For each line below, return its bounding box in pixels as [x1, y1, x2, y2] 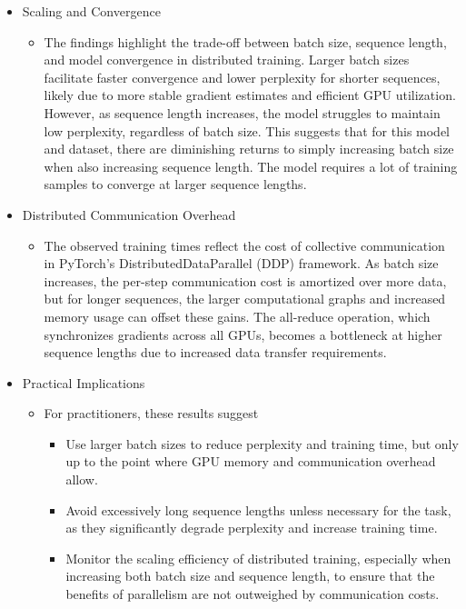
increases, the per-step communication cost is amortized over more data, [44, 271, 447, 290]
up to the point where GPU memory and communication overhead [65, 452, 436, 471]
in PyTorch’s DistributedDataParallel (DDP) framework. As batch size [44, 254, 439, 273]
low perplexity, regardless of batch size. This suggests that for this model [44, 121, 451, 140]
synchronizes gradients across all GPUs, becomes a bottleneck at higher [44, 324, 442, 344]
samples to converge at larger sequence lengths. [44, 175, 307, 194]
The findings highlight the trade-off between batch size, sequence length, [44, 32, 447, 51]
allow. [65, 470, 98, 489]
